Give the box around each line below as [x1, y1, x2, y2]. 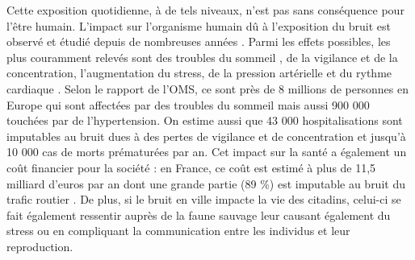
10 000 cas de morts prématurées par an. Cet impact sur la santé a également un [6, 143, 407, 160]
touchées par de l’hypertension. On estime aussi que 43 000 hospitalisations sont [6, 112, 403, 129]
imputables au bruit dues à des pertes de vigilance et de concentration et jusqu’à [6, 127, 406, 144]
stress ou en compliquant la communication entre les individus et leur [6, 222, 350, 239]
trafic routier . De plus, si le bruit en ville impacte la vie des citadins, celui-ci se [6, 191, 401, 208]
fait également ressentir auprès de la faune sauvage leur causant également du [6, 206, 391, 223]
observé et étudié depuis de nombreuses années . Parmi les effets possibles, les [6, 33, 391, 50]
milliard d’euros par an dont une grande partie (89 [6, 175, 257, 192]
